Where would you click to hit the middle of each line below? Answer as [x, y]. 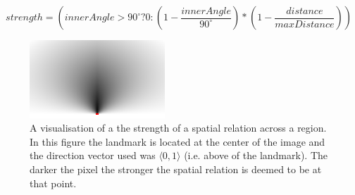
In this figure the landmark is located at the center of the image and [177, 141]
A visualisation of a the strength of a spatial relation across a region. [178, 128]
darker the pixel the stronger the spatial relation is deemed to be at [176, 169]
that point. [53, 183]
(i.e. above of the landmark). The [256, 155]
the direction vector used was [93, 155]
